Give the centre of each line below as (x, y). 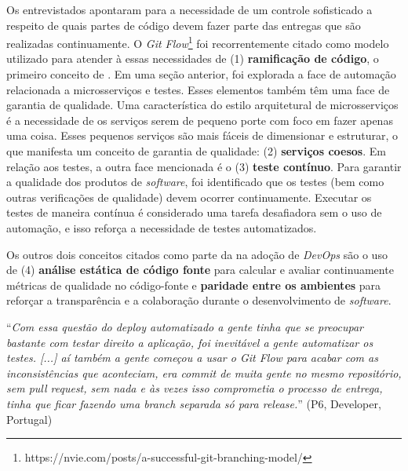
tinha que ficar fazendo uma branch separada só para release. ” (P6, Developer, (194, 403)
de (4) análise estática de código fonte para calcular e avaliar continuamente (200, 270)
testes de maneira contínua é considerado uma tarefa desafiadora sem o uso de (194, 212)
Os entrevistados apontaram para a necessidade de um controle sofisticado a (189, 9)
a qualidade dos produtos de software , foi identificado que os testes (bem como (195, 182)
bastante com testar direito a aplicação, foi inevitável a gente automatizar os (190, 342)
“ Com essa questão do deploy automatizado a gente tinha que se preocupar (185, 326)
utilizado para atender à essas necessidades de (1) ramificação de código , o (193, 58)
